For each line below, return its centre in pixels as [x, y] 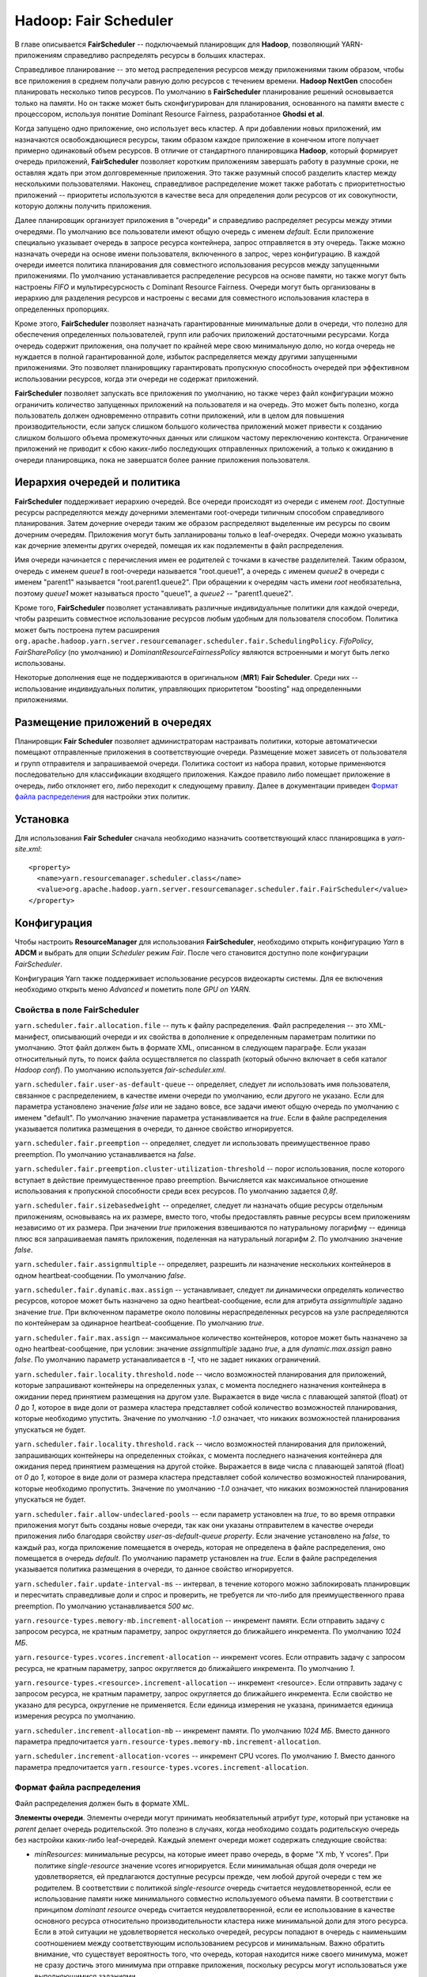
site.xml [27, 849]
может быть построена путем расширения [87, 629]
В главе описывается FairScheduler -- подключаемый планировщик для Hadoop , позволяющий [177, 44]
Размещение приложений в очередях [113, 722]
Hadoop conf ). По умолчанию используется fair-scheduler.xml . [120, 1070]
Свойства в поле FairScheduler [77, 1010]
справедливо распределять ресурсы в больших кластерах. [164, 55]
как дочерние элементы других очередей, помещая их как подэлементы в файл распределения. [179, 546]
